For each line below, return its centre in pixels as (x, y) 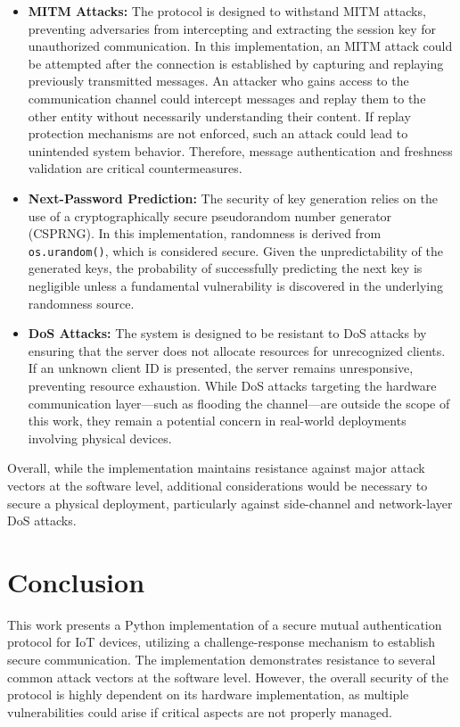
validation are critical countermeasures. (135, 168)
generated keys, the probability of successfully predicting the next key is (225, 268)
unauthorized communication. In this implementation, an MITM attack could (240, 46)
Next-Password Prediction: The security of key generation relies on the (233, 198)
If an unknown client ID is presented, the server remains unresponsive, (221, 368)
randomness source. (81, 303)
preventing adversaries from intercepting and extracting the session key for (232, 28)
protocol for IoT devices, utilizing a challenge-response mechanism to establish (222, 642)
